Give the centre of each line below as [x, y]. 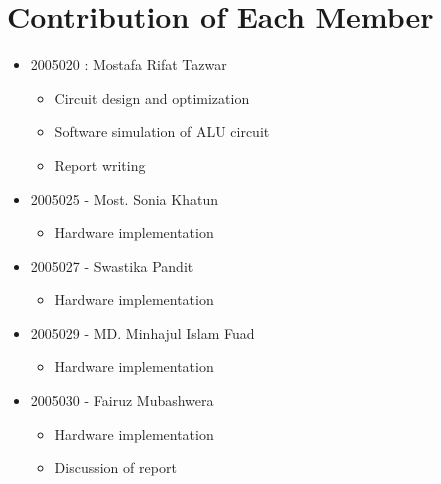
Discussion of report [115, 467]
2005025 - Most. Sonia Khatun [124, 198]
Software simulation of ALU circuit [162, 131]
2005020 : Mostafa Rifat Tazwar [128, 64]
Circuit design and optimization [152, 97]
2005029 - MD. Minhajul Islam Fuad [142, 332]
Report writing [100, 164]
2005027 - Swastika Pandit [112, 265]
